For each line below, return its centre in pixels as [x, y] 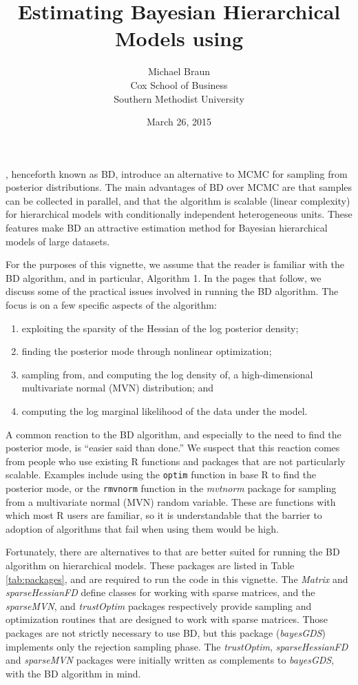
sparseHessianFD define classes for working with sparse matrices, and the [160, 592]
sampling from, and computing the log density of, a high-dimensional [167, 374]
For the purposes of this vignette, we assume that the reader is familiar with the [175, 264]
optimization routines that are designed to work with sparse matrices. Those [167, 619]
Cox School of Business [179, 84]
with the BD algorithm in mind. [73, 673]
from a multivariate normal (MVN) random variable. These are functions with [171, 501]
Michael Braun [179, 71]
